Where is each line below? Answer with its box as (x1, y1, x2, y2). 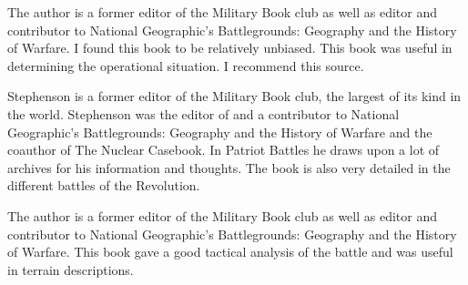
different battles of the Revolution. (7, 176, 200, 195)
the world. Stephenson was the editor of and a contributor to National (7, 104, 400, 123)
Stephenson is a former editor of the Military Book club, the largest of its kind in (7, 87, 462, 106)
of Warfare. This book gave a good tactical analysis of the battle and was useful (7, 242, 453, 261)
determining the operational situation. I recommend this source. (7, 56, 364, 75)
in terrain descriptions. (7, 260, 134, 279)
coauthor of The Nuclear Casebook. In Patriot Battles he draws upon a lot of (7, 140, 440, 159)
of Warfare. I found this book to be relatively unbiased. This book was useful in (7, 38, 453, 57)
